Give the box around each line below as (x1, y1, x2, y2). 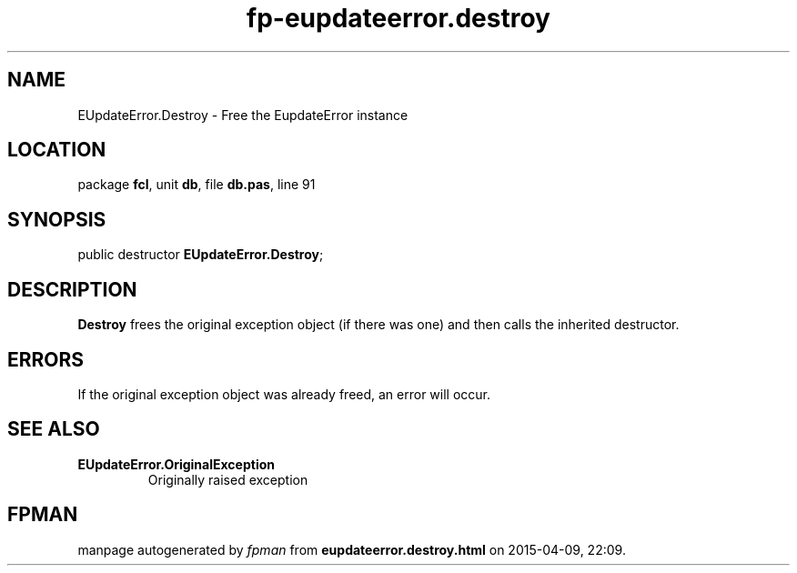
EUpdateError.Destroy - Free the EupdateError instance (77, 106, 409, 123)
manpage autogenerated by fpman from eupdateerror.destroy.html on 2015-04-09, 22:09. (77, 541, 626, 558)
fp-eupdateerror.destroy (247, 3, 550, 34)
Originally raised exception (147, 471, 308, 488)
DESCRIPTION (7, 277, 137, 301)
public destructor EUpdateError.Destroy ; (77, 246, 324, 263)
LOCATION (7, 138, 106, 162)
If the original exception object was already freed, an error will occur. (77, 386, 491, 402)
